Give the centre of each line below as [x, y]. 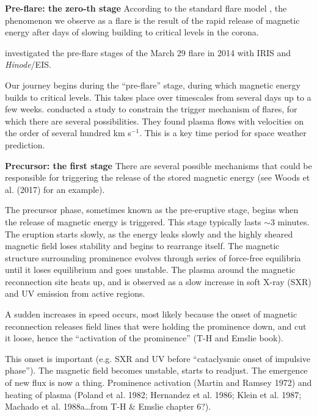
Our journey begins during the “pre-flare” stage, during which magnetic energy [153, 85]
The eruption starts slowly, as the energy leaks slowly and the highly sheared [149, 234]
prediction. [25, 144]
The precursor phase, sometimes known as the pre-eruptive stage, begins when [152, 210]
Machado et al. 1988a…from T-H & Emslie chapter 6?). [108, 406]
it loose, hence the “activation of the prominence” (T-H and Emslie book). [144, 338]
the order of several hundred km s [68, 133]
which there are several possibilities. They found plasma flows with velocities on [155, 121]
